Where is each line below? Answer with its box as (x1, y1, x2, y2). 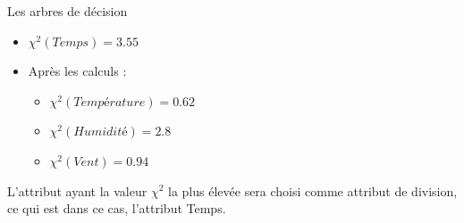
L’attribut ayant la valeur (7, 181, 148, 200)
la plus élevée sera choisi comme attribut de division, (168, 181, 458, 200)
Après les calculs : (28, 62, 127, 80)
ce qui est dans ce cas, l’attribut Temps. (7, 199, 226, 218)
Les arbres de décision (7, 2, 128, 20)
